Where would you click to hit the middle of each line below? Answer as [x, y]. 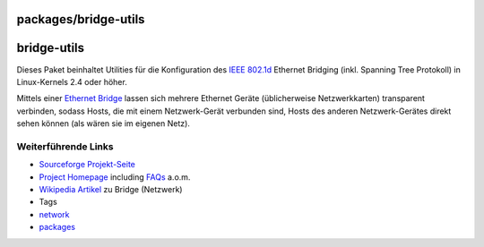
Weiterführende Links [65, 146]
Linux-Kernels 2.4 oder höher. [72, 81]
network [54, 214]
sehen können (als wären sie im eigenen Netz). [103, 123]
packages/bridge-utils [81, 19]
